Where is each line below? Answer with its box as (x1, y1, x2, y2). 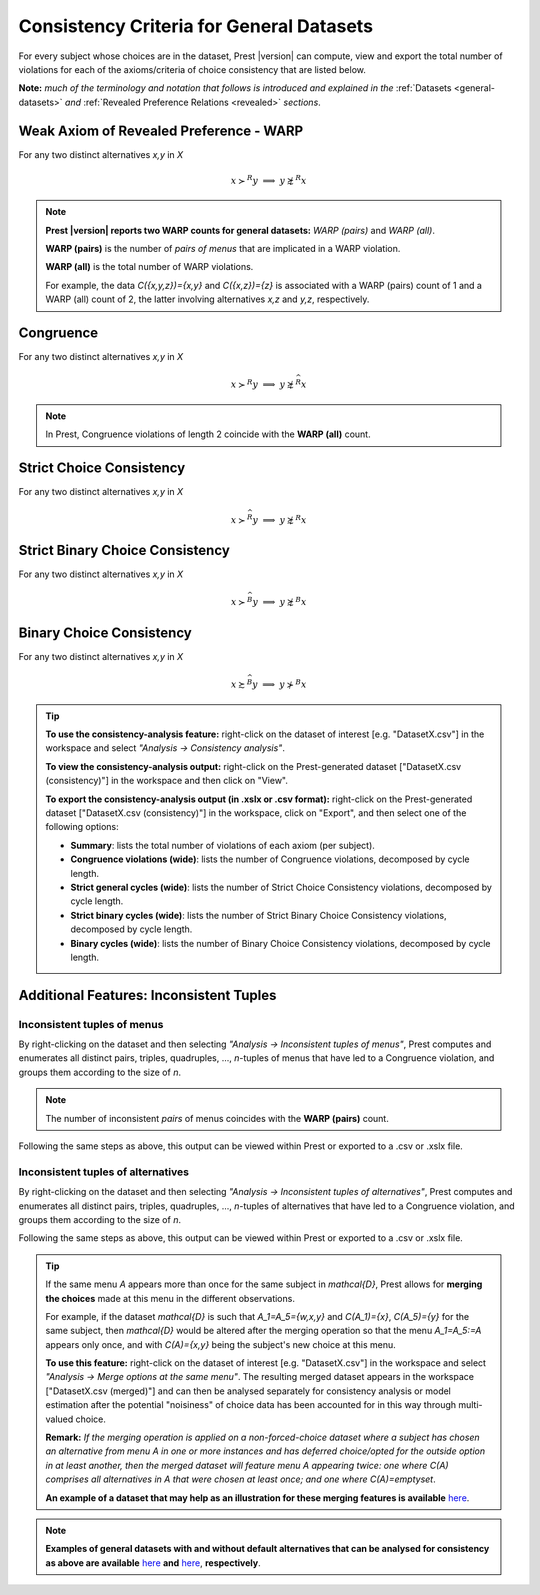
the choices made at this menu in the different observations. (45, 1292, 295, 1304)
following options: (45, 821, 119, 833)
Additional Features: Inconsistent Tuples (18, 986, 277, 1004)
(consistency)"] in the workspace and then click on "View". (45, 775, 289, 787)
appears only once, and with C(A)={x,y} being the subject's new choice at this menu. (45, 1338, 397, 1350)
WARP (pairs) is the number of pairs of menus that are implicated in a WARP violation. (45, 242, 401, 254)
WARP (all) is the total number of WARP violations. (45, 261, 254, 273)
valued (45, 1413, 74, 1425)
